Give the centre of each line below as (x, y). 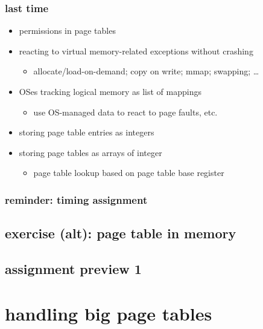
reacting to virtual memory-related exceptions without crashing (136, 50)
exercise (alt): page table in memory (121, 233)
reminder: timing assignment (76, 199)
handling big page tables (109, 313)
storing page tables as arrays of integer (90, 152)
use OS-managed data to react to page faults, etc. (125, 112)
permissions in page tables (67, 31)
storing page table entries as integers (87, 132)
